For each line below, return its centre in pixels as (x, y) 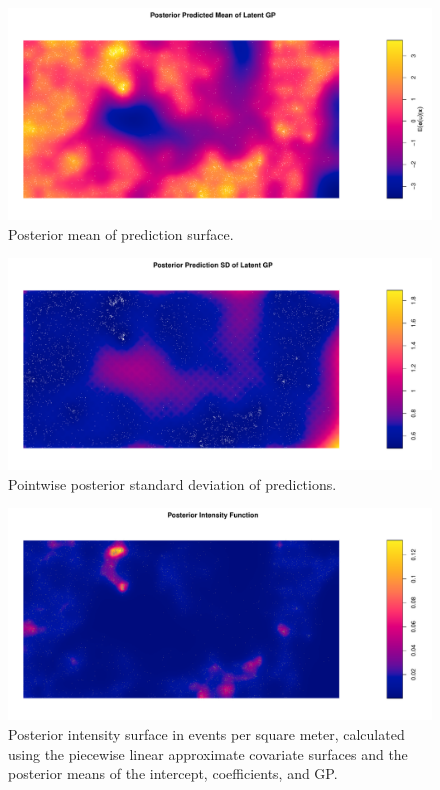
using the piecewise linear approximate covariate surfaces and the (208, 753)
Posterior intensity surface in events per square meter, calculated (206, 733)
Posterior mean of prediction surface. (121, 233)
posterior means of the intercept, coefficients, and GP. (173, 773)
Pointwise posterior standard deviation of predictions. (172, 483)
